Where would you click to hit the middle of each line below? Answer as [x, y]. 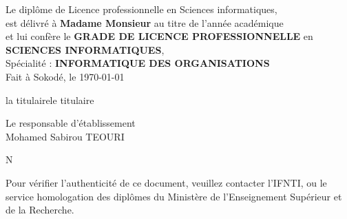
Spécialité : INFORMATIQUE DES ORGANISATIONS [138, 63]
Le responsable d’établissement [71, 123]
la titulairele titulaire [50, 100]
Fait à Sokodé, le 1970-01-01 [65, 76]
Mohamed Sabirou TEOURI [65, 136]
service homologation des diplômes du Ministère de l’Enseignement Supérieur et [174, 196]
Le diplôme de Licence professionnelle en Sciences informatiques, [141, 9]
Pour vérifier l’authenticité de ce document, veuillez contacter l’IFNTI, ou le [166, 182]
